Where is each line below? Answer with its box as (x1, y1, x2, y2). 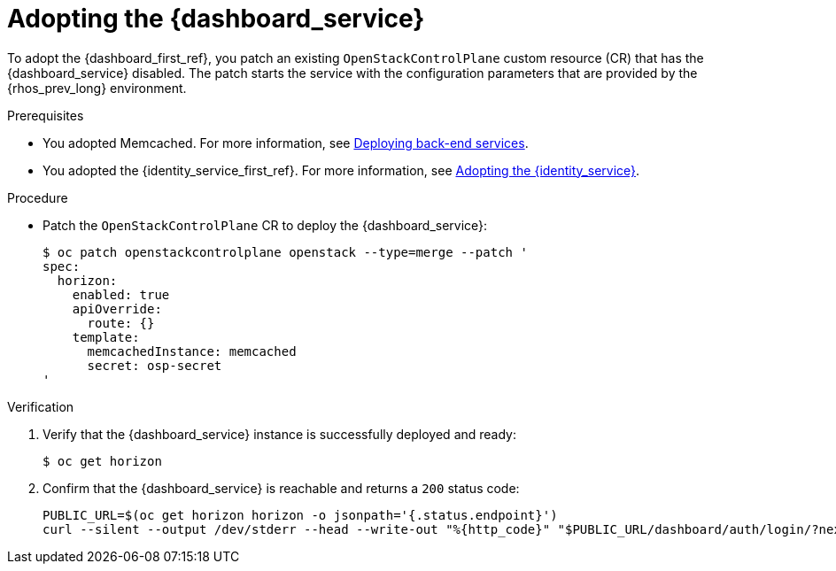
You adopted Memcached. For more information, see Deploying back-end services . (43, 135, 529, 150)
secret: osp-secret (87, 358, 222, 373)
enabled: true (72, 287, 170, 302)
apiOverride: (72, 301, 162, 316)
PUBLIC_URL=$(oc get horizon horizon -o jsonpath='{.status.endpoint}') (43, 507, 558, 522)
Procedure (7, 189, 68, 205)
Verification (7, 398, 74, 414)
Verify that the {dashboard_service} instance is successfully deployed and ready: (43, 426, 517, 442)
